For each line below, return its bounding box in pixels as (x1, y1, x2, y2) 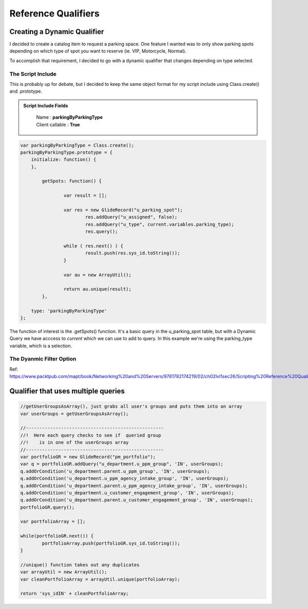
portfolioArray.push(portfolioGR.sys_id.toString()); (42, 540, 180, 546)
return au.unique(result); (63, 286, 132, 292)
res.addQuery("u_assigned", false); (85, 214, 178, 220)
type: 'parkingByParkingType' (31, 308, 107, 314)
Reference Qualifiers (9, 8, 100, 19)
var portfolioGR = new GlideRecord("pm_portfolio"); (20, 454, 156, 460)
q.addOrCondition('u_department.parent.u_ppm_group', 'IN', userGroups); (20, 468, 210, 474)
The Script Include (9, 70, 56, 77)
